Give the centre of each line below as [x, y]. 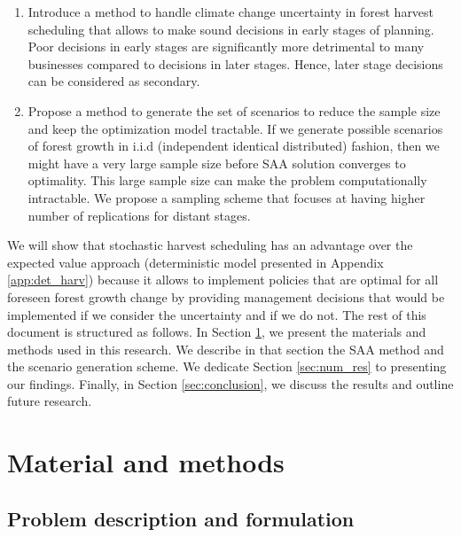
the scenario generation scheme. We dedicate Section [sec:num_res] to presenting [227, 366]
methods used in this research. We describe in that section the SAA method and [226, 349]
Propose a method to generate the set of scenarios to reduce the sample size [234, 110]
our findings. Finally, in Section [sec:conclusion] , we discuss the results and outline [230, 383]
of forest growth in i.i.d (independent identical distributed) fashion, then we [234, 146]
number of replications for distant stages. [139, 215]
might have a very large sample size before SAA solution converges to [217, 163]
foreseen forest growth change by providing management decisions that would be [226, 296]
